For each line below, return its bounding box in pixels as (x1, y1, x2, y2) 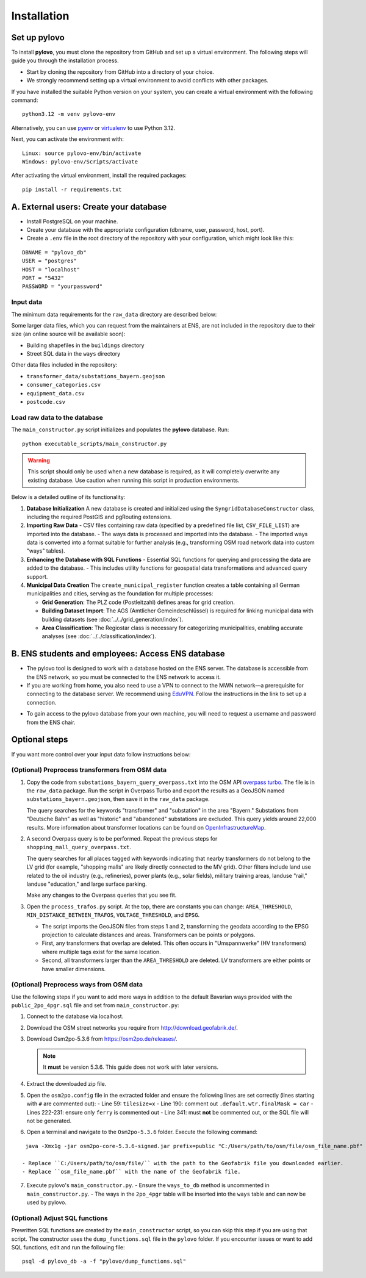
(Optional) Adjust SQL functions (11, 1214, 108, 1222)
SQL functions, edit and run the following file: (11, 1243, 125, 1251)
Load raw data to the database (11, 413, 103, 422)
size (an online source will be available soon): (11, 330, 126, 338)
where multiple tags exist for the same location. (41, 948, 161, 955)
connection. (26, 698, 57, 706)
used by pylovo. (26, 1199, 67, 1206)
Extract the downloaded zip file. (26, 1080, 107, 1088)
